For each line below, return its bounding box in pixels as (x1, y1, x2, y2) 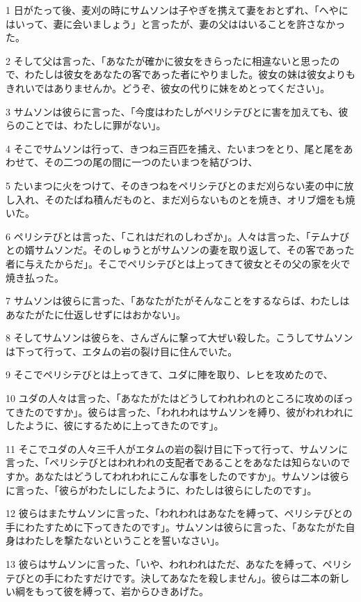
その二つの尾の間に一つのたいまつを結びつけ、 (44, 155, 258, 169)
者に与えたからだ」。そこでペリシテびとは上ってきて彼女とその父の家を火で (6, 256, 351, 270)
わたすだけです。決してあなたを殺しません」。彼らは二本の (63, 570, 330, 585)
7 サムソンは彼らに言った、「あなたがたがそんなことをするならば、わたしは (6, 293, 350, 308)
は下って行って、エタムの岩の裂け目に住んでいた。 (6, 344, 238, 358)
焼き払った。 (6, 270, 64, 284)
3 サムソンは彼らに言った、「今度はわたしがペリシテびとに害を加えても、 (6, 104, 339, 118)
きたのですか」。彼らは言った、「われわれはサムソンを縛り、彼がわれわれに (15, 404, 353, 419)
